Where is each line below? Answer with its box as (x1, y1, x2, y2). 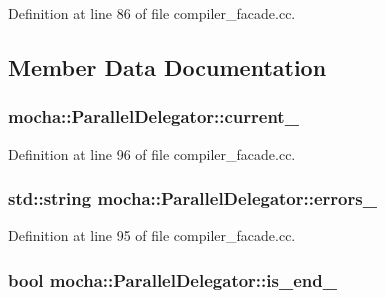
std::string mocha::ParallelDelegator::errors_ (8, 186, 377, 211)
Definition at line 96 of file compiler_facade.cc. (8, 143, 296, 164)
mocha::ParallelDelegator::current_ (8, 104, 299, 129)
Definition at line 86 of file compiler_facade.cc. (8, 3, 296, 23)
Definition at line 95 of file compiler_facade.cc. (8, 225, 296, 246)
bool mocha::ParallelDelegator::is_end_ (8, 267, 337, 292)
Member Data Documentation (8, 51, 327, 82)
